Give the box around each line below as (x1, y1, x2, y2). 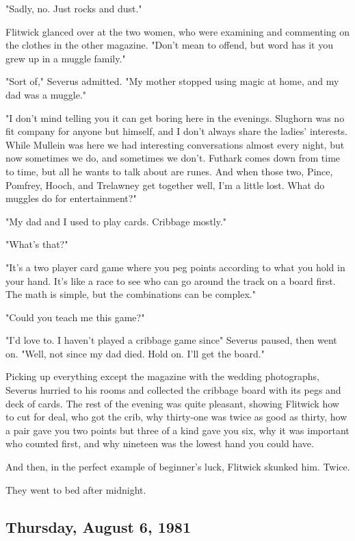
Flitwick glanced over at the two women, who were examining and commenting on (5, 24, 350, 38)
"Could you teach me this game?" (5, 310, 145, 324)
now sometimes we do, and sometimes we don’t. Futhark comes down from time (5, 151, 341, 165)
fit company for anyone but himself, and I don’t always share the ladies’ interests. (5, 124, 347, 138)
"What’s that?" (5, 237, 68, 251)
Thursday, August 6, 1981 (5, 516, 191, 537)
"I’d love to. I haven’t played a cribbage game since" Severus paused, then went (5, 333, 337, 347)
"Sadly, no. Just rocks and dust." (5, 1, 142, 15)
